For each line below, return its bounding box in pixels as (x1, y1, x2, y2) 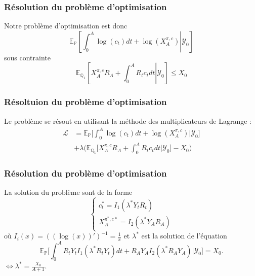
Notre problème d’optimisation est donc (4, 20, 127, 31)
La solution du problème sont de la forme (4, 187, 133, 197)
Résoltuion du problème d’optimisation (4, 95, 167, 108)
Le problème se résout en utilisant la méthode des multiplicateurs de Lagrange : (4, 115, 251, 126)
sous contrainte (4, 52, 51, 62)
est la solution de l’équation (141, 230, 227, 241)
